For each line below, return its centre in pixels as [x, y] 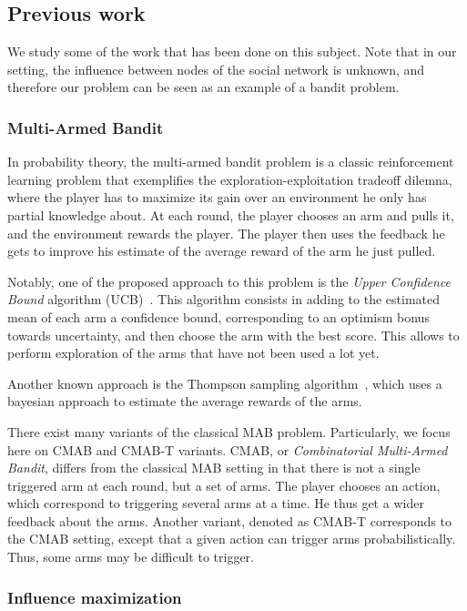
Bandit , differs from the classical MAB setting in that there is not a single [214, 468]
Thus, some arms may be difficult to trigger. [131, 557]
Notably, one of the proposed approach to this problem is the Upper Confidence [229, 281]
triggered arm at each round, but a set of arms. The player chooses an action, [224, 485]
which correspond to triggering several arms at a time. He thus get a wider [216, 503]
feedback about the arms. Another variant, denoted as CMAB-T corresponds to [229, 520]
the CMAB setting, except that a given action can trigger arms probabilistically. [232, 539]
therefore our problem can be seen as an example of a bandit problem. [203, 87]
